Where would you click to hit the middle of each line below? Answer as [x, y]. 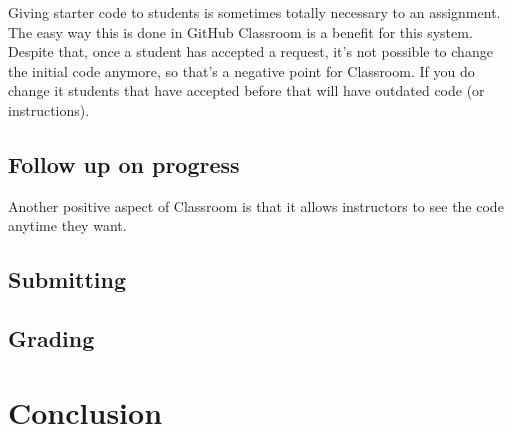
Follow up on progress [124, 163]
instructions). [49, 109]
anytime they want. [67, 225]
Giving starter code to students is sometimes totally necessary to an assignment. [254, 12]
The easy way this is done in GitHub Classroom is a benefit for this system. [240, 31]
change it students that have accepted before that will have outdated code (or [246, 90]
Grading [51, 338]
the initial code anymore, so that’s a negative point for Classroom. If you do [241, 70]
